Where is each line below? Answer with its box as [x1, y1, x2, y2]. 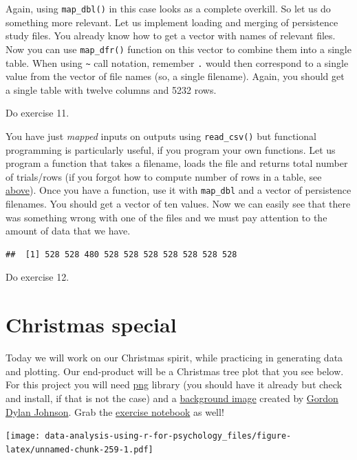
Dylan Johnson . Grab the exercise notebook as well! [6, 404, 224, 419]
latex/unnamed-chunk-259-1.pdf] [6, 444, 153, 454]
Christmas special [6, 310, 177, 339]
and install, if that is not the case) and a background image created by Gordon [6, 390, 338, 405]
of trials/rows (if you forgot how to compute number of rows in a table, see [6, 169, 322, 183]
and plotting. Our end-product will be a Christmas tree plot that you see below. [6, 363, 344, 378]
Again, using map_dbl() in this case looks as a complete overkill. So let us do [6, 1, 331, 15]
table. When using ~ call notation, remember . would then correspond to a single [6, 55, 349, 70]
